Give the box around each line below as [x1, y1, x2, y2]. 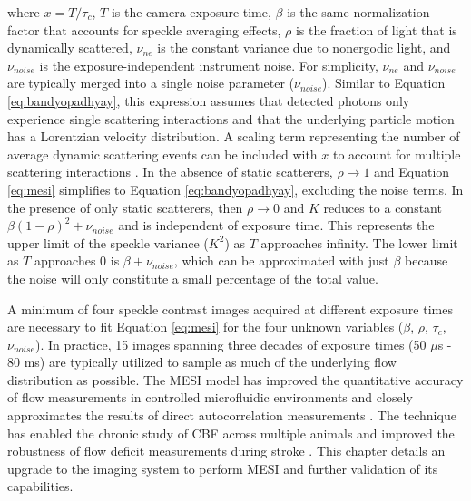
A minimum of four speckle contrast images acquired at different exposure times [7, 299, 453, 318]
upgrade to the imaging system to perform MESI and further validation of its [7, 458, 438, 477]
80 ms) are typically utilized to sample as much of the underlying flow [7, 352, 397, 371]
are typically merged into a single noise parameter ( [7, 73, 295, 92]
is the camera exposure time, [111, 3, 271, 21]
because [405, 251, 448, 270]
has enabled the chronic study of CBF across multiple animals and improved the [7, 423, 455, 442]
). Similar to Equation [322, 73, 446, 92]
